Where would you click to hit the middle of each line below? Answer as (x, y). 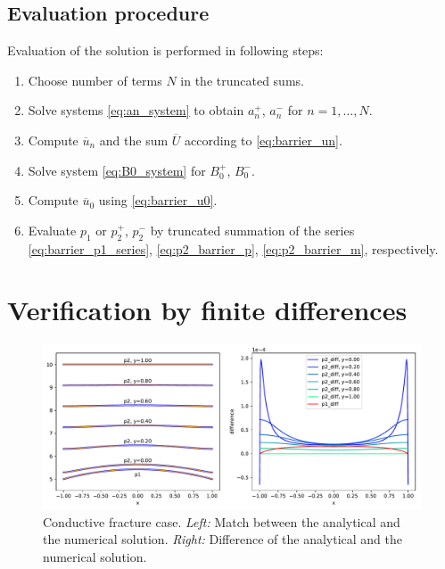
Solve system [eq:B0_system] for (117, 170)
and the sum (134, 140)
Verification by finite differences (207, 310)
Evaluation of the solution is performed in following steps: (165, 50)
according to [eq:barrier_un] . (264, 140)
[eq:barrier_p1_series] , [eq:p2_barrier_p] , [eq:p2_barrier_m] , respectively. (233, 248)
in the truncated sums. (242, 80)
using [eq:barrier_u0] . (158, 200)
